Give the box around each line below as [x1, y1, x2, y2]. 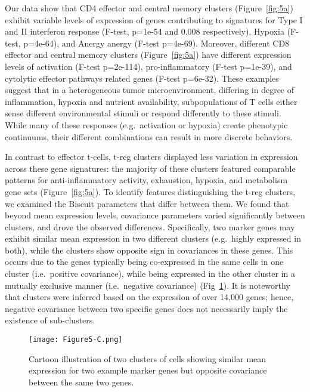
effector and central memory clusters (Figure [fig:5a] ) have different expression [5, 48, 292, 61]
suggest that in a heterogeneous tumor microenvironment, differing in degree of [5, 84, 294, 96]
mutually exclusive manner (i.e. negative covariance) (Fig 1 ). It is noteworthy [5, 279, 290, 291]
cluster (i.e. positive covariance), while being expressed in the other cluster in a [5, 267, 296, 280]
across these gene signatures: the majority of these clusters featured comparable [5, 162, 296, 174]
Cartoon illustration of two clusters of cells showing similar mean [29, 352, 266, 365]
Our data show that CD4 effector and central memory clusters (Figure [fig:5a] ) [5, 2, 293, 14]
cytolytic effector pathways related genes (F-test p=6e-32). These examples [5, 72, 279, 84]
